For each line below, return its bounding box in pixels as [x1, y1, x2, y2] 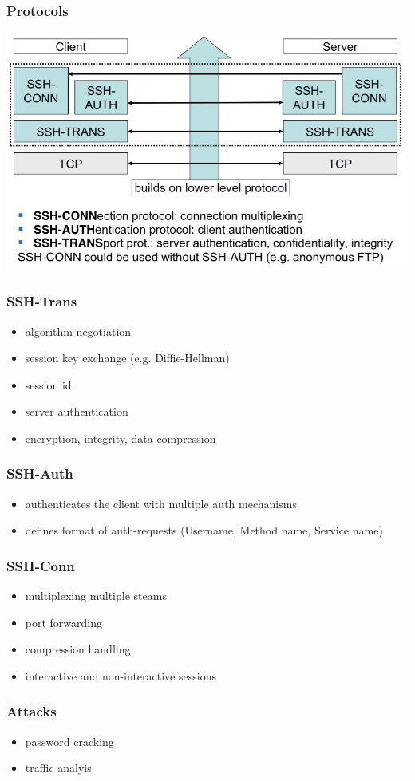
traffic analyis [25, 759, 92, 776]
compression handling [25, 641, 131, 657]
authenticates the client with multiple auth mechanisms [25, 495, 297, 511]
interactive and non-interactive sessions [25, 667, 216, 684]
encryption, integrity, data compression [25, 429, 216, 446]
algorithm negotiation [25, 322, 132, 339]
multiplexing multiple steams [25, 587, 167, 604]
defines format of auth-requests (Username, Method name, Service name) [25, 522, 383, 538]
